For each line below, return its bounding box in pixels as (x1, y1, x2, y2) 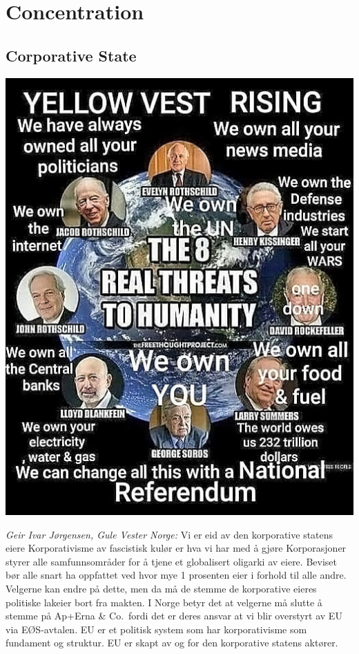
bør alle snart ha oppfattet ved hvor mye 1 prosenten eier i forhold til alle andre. (6, 568, 347, 582)
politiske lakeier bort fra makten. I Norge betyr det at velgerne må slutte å (6, 595, 322, 609)
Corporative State (6, 44, 137, 66)
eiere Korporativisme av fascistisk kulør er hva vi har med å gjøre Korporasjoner (6, 541, 347, 555)
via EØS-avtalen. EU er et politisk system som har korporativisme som (6, 622, 307, 636)
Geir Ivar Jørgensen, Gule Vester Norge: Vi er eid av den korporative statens (6, 527, 333, 541)
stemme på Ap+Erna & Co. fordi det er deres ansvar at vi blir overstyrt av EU (6, 608, 342, 623)
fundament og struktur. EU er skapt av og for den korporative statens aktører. (6, 635, 338, 650)
